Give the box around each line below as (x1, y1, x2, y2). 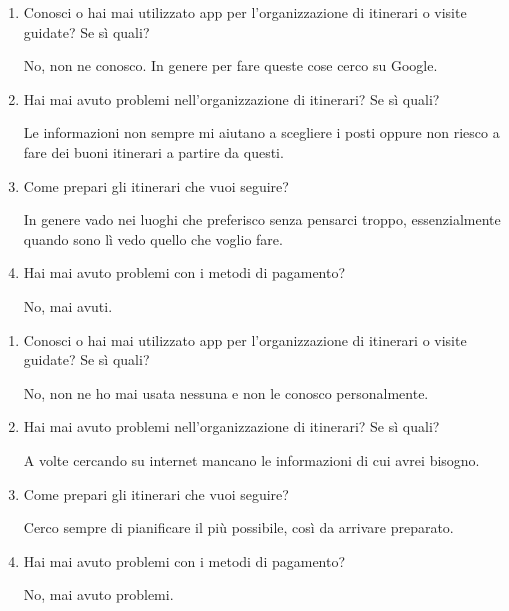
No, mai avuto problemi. (23, 584, 174, 605)
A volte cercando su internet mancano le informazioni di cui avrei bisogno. (23, 449, 480, 470)
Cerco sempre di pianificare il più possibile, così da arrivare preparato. (23, 517, 454, 538)
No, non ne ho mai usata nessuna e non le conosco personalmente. (23, 382, 429, 403)
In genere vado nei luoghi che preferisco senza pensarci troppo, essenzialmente (23, 209, 501, 230)
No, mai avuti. (23, 295, 113, 316)
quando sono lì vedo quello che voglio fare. (23, 228, 283, 249)
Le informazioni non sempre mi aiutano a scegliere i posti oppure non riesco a (23, 122, 500, 143)
